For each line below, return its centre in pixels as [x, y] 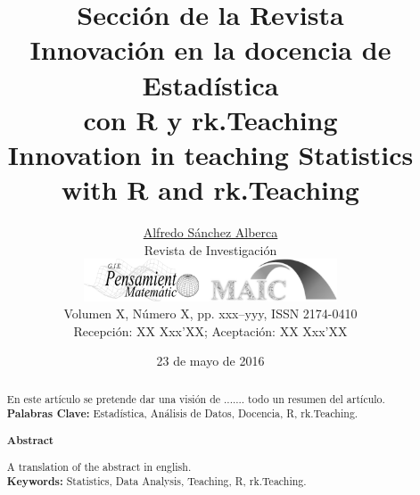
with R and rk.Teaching [210, 190]
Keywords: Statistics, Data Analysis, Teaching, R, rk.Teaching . [156, 482]
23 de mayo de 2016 [210, 361]
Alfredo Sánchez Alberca [210, 232]
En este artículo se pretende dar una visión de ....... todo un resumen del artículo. [196, 398]
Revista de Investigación [210, 249]
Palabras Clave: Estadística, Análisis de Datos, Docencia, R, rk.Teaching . [182, 414]
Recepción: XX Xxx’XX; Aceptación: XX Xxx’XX [210, 330]
